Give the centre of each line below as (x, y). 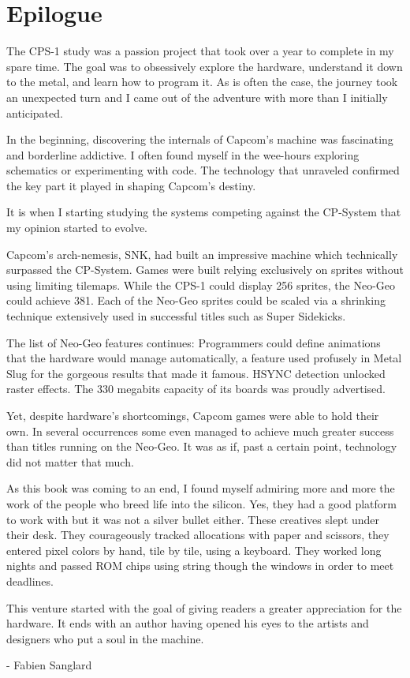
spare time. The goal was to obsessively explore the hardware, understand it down (205, 66)
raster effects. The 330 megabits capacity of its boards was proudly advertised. (196, 389)
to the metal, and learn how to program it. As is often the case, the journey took (202, 82)
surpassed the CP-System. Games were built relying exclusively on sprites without (205, 270)
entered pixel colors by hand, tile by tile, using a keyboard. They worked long (194, 550)
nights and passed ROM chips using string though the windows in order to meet (200, 566)
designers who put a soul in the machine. (105, 638)
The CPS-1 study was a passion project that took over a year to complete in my (200, 51)
